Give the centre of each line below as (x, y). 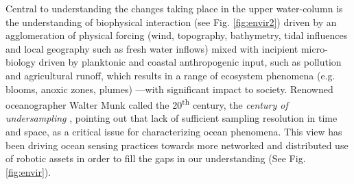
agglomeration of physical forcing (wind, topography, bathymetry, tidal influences (177, 35)
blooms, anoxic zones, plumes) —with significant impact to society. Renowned (169, 89)
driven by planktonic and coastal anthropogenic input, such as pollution (190, 62)
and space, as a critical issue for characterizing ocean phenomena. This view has (174, 131)
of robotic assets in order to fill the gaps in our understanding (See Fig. (156, 158)
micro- (314, 48)
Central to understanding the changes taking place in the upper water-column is (174, 8)
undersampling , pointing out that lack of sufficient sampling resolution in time (172, 118)
